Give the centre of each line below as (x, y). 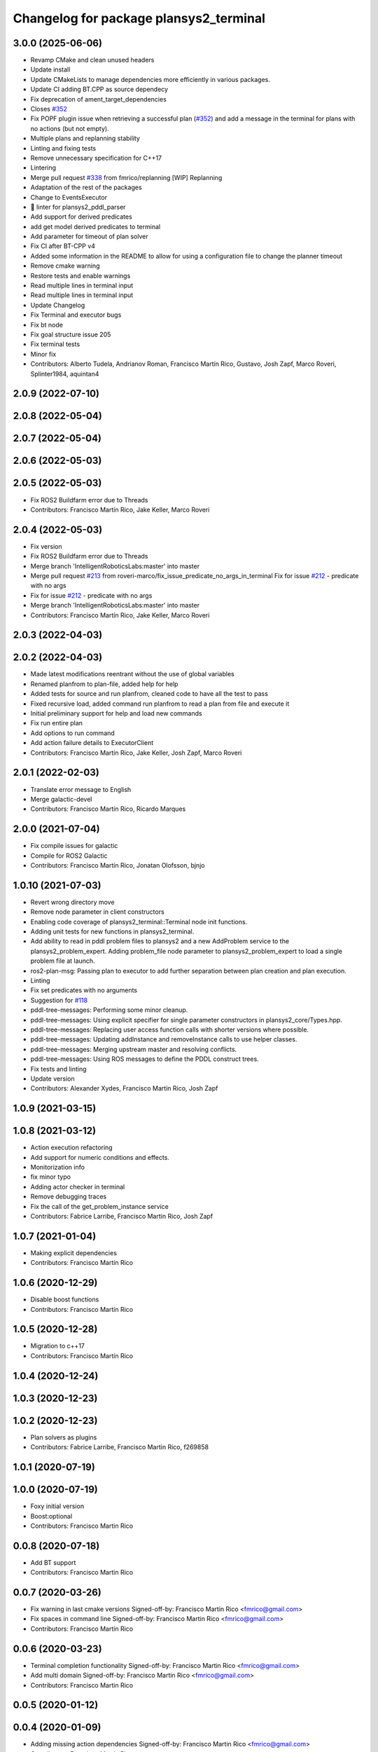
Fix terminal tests (55, 344)
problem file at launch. (63, 961)
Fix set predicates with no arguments (84, 990)
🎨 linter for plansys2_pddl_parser (78, 207)
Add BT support (53, 1562)
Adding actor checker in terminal (78, 1186)
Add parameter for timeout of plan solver (89, 237)
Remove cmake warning (65, 266)
